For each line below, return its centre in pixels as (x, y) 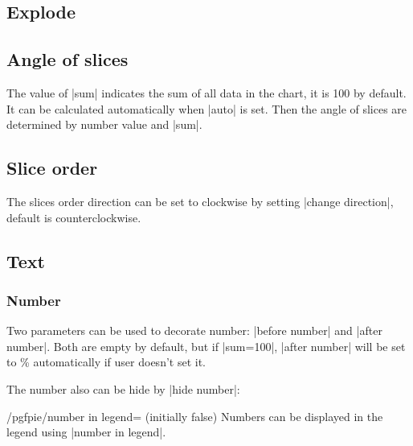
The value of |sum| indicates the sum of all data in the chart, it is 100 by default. (206, 92)
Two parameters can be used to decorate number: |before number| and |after (194, 330)
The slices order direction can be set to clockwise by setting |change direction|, (200, 201)
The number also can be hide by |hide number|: (123, 388)
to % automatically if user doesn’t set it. (106, 362)
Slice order (52, 168)
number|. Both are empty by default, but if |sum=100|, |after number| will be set (206, 346)
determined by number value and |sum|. (104, 124)
